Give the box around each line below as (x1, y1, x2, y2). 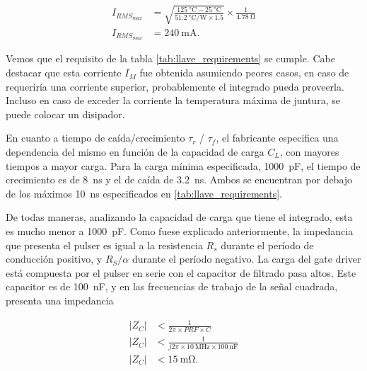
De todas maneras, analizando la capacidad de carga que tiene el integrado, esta (6, 210, 353, 224)
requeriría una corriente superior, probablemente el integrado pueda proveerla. (6, 79, 344, 93)
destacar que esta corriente (6, 65, 122, 80)
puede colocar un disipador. (6, 106, 125, 121)
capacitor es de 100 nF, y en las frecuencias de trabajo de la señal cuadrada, (6, 279, 338, 294)
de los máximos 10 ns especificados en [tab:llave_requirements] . (6, 185, 282, 200)
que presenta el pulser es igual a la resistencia (6, 237, 203, 252)
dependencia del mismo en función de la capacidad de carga (6, 144, 264, 159)
